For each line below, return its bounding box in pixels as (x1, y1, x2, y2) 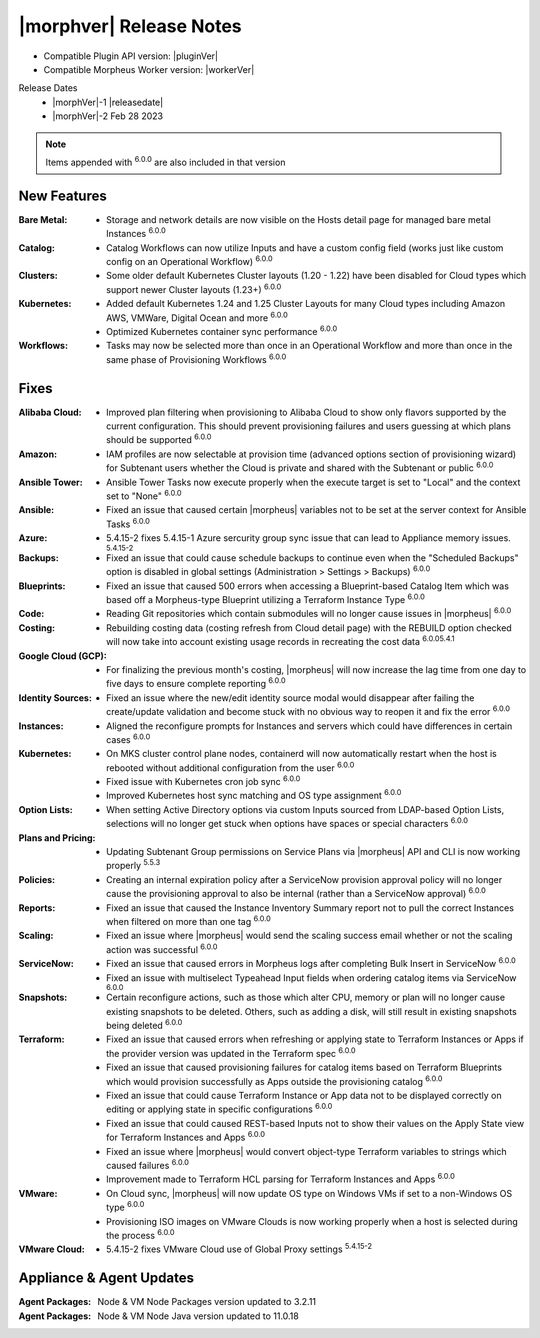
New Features (18, 187, 107, 204)
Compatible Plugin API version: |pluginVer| (43, 50, 219, 62)
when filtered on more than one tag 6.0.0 (106, 914, 272, 927)
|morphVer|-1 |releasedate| (52, 96, 164, 108)
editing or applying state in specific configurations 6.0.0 (106, 1101, 333, 1115)
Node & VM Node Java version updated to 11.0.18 (97, 1310, 299, 1322)
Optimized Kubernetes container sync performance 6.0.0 (106, 324, 338, 337)
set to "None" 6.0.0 (106, 488, 182, 502)
